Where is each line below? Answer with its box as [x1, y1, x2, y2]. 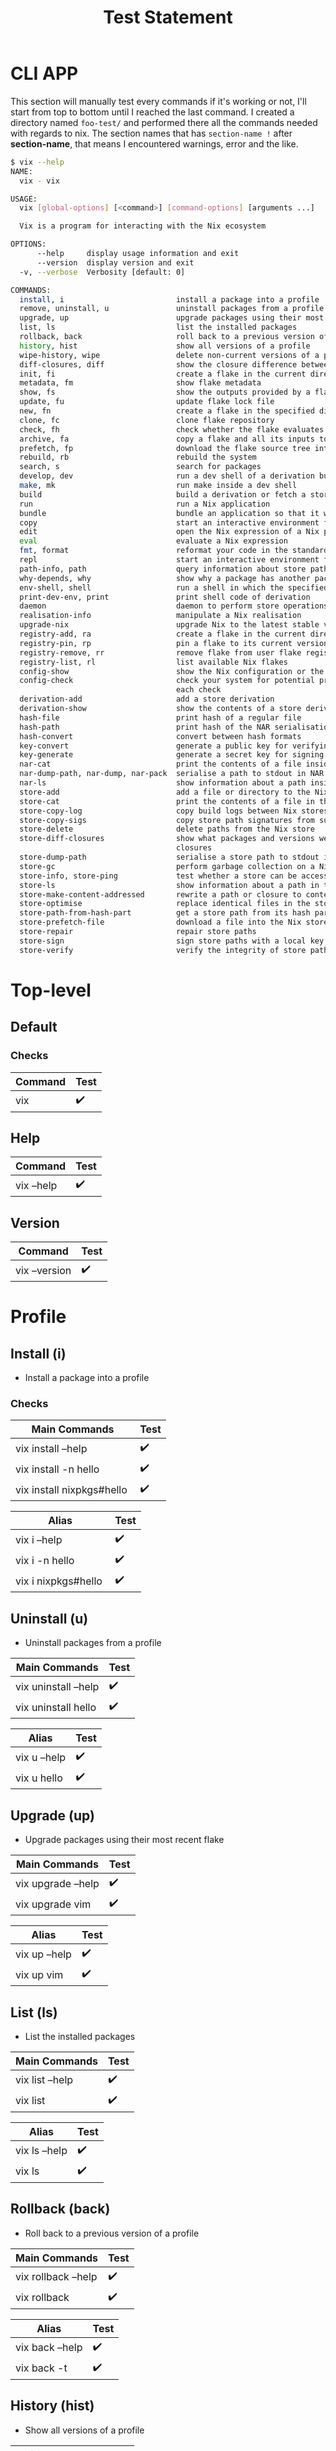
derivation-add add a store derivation [19, 694, 275, 705]
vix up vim [15, 1967, 64, 1981]
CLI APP [10, 62, 79, 85]
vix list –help [15, 2073, 74, 2087]
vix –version [15, 1263, 72, 1277]
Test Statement [103, 6, 233, 29]
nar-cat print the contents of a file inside [19, 759, 333, 770]
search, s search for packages [19, 462, 262, 472]
